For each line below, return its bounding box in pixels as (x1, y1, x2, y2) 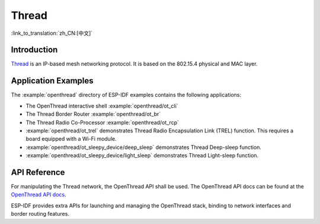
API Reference (11, 167, 65, 177)
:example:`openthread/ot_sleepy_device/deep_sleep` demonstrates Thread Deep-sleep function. (25, 144, 262, 151)
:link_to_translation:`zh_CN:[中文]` (11, 30, 93, 37)
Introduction (11, 45, 58, 55)
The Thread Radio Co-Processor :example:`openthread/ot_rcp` (25, 119, 179, 126)
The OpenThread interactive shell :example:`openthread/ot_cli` (25, 102, 178, 109)
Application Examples (11, 76, 94, 86)
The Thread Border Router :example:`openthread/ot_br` (25, 111, 161, 118)
